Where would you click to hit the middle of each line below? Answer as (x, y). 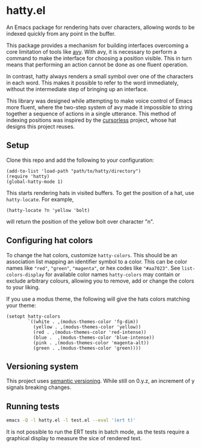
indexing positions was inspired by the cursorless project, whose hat (91, 120)
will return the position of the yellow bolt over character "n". (80, 222)
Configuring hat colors (50, 241)
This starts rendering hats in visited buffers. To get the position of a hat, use (100, 193)
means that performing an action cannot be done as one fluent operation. (97, 65)
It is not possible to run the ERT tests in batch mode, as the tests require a (98, 432)
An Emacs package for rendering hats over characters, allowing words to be (100, 27)
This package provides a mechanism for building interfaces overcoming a (97, 45)
